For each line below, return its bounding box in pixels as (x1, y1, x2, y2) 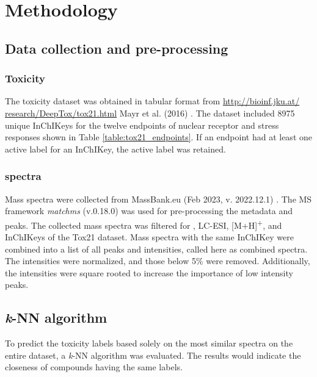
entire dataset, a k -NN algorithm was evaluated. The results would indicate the (5, 348, 301, 361)
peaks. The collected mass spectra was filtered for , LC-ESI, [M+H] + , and (5, 217, 282, 231)
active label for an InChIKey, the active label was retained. (5, 142, 226, 155)
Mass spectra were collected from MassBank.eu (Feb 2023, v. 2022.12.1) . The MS (5, 192, 312, 205)
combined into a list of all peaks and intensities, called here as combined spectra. (5, 242, 308, 255)
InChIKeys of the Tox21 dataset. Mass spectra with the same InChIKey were (5, 231, 294, 243)
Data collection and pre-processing (5, 38, 228, 57)
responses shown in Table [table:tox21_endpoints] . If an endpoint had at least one (5, 131, 312, 143)
